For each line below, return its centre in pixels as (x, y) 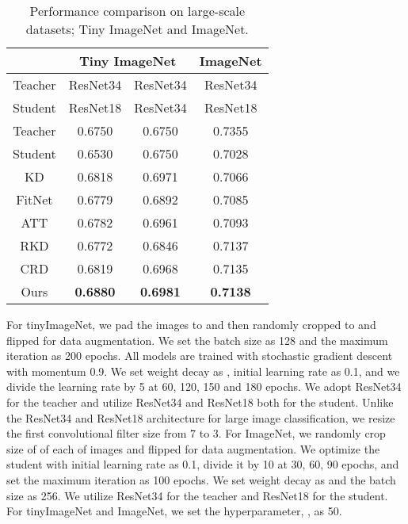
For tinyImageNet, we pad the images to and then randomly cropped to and (191, 324)
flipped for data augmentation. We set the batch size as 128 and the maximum (197, 340)
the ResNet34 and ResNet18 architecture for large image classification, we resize (201, 417)
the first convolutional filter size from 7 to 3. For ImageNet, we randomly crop (196, 433)
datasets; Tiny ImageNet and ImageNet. (137, 29)
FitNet (34, 199)
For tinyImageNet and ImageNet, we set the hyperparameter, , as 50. (174, 511)
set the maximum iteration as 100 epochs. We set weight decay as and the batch (201, 479)
